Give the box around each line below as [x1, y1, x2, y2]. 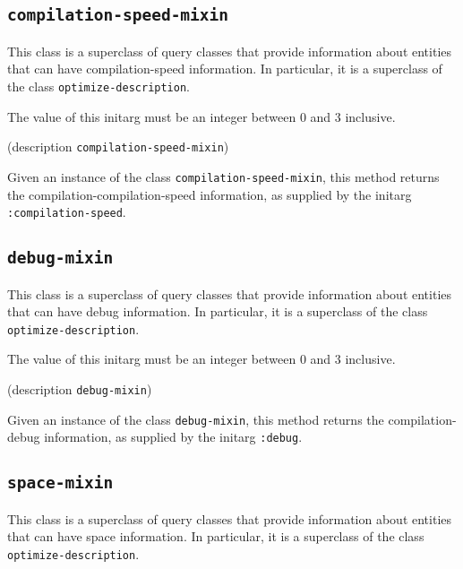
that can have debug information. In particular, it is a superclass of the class [7, 302, 428, 321]
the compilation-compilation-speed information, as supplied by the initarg [7, 185, 412, 203]
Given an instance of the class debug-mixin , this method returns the [7, 410, 384, 428]
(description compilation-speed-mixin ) [7, 137, 229, 156]
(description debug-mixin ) [7, 380, 152, 398]
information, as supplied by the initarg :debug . [44, 427, 303, 446]
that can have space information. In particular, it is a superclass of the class [7, 527, 424, 546]
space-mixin [7, 473, 114, 493]
